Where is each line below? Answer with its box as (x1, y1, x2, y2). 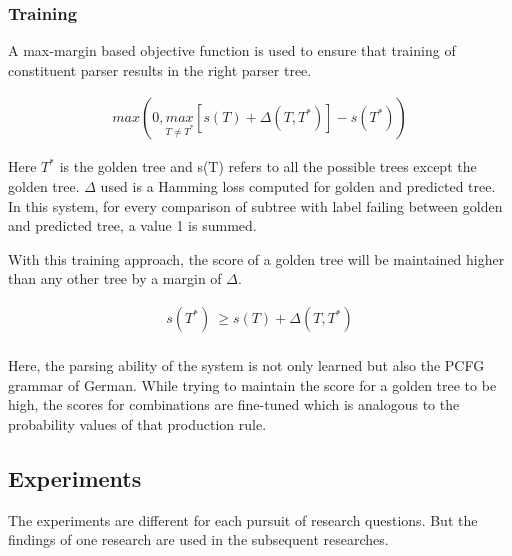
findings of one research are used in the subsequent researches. (8, 529, 389, 550)
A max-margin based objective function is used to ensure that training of (8, 40, 456, 61)
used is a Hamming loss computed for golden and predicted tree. (100, 176, 496, 197)
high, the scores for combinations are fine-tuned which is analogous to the (8, 394, 460, 415)
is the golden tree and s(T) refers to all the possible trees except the (59, 156, 477, 177)
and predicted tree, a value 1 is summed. (8, 215, 257, 236)
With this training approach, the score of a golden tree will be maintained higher (8, 248, 505, 269)
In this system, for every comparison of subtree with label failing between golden (8, 195, 503, 216)
